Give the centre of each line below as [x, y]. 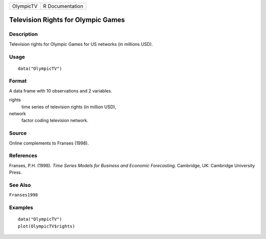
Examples [21, 208]
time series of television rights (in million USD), [69, 107]
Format [18, 81]
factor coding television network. [55, 120]
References [23, 156]
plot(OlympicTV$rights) [47, 226]
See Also [20, 185]
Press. [16, 173]
